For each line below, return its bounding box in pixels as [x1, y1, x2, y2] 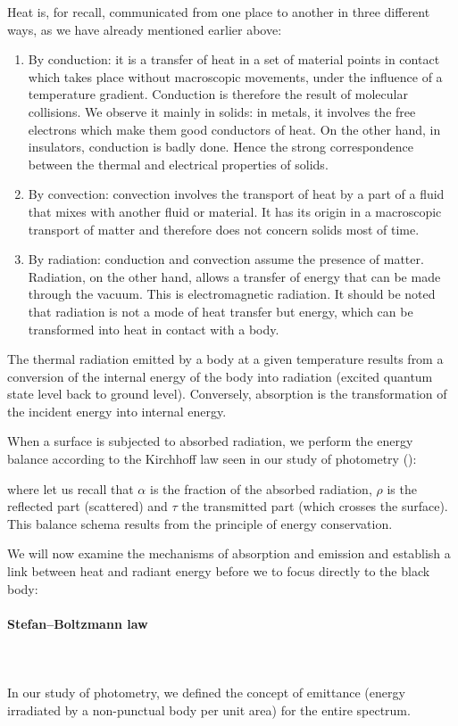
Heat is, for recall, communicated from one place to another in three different [7, 3, 430, 21]
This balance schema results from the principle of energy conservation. [7, 514, 393, 532]
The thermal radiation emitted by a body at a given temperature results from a [7, 350, 444, 368]
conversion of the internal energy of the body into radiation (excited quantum [7, 367, 433, 385]
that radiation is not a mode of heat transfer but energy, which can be [28, 301, 413, 320]
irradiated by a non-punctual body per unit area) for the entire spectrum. [7, 700, 411, 719]
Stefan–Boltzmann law [7, 614, 148, 632]
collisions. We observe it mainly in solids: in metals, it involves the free [28, 102, 416, 120]
